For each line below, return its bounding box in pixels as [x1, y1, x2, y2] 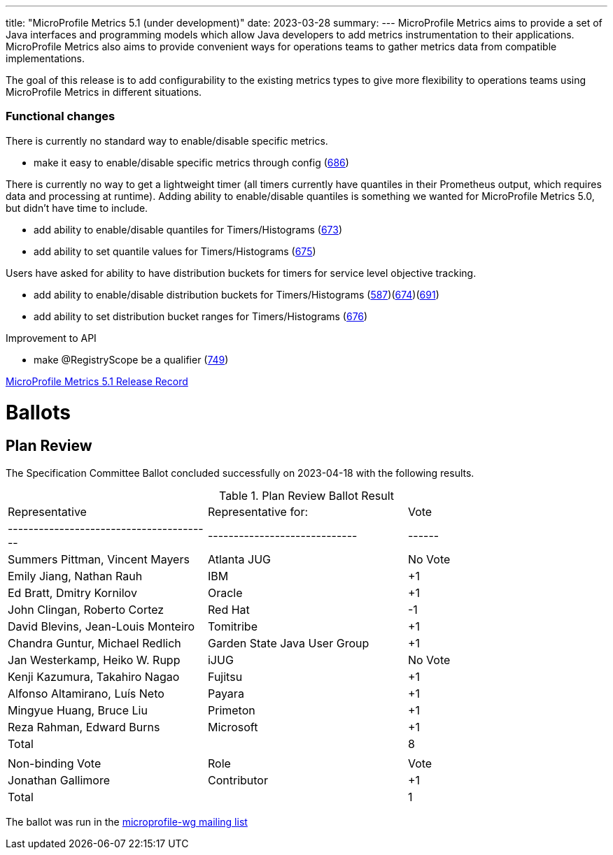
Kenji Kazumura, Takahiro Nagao [8, 669, 180, 684]
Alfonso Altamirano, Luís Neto [8, 686, 164, 700]
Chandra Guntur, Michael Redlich [8, 635, 181, 650]
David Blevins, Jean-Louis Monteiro [8, 619, 195, 633]
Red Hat [207, 602, 250, 617]
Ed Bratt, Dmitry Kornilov [8, 585, 137, 600]
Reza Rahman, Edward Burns [8, 719, 160, 734]
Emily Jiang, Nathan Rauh [8, 568, 143, 583]
